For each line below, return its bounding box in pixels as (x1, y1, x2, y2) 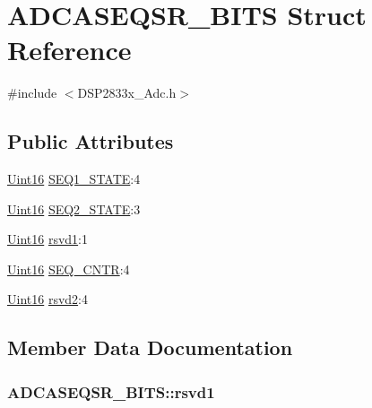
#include (7, 83, 57, 102)
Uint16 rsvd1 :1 (7, 230, 88, 248)
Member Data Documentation (7, 334, 293, 361)
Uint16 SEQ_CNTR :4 (7, 259, 130, 278)
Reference (7, 31, 132, 68)
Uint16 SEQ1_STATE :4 (7, 169, 141, 188)
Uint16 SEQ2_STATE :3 (7, 199, 141, 218)
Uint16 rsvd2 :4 (7, 290, 88, 308)
